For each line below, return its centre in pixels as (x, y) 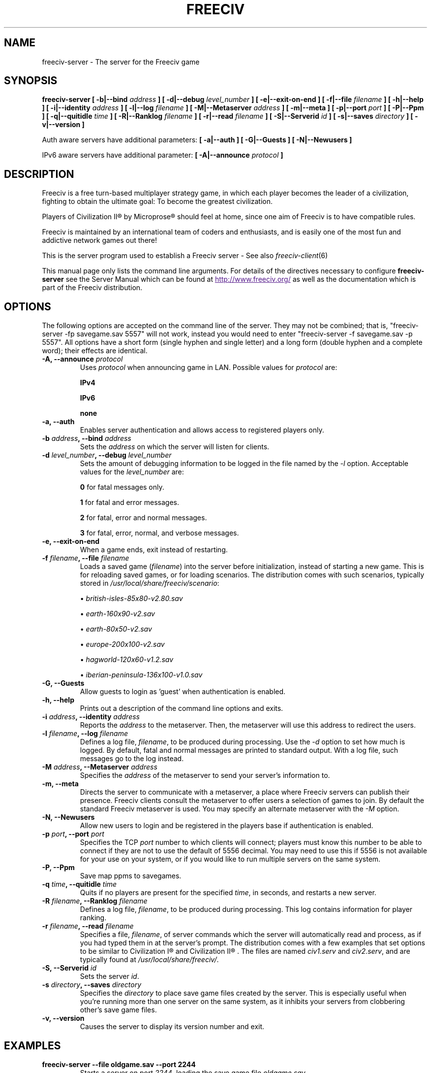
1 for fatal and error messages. (129, 503)
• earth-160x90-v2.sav (117, 614)
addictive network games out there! (100, 240)
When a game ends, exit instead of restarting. (154, 550)
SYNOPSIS (31, 81)
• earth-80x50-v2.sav (116, 629)
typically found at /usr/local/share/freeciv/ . (149, 960)
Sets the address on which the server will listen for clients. (175, 447)
